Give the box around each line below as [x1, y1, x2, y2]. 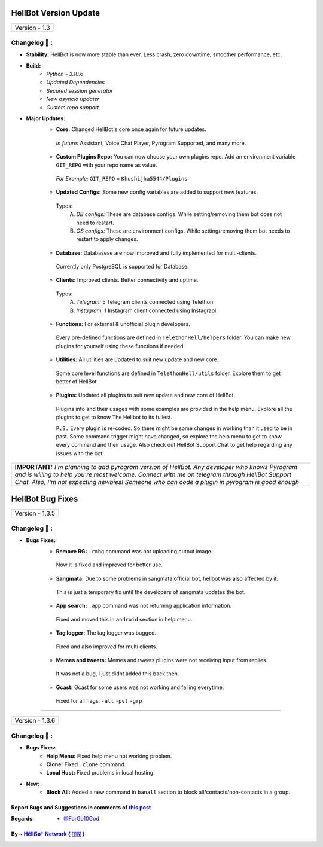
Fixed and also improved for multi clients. [56, 643, 158, 650]
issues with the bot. [56, 449, 105, 457]
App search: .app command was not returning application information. [56, 602, 232, 610]
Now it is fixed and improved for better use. [56, 561, 163, 568]
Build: [26, 62, 41, 69]
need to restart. [76, 219, 115, 226]
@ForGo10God [63, 815, 100, 822]
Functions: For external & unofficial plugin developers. [56, 321, 191, 328]
